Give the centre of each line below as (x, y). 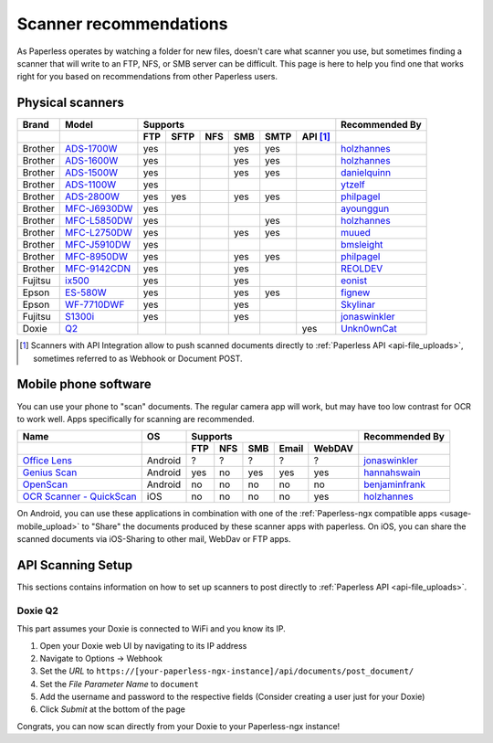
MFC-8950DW (96, 257)
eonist (354, 281)
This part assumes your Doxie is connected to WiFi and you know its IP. (152, 629)
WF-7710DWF (95, 304)
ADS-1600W (92, 161)
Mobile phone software (84, 384)
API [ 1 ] (316, 137)
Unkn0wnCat (369, 329)
